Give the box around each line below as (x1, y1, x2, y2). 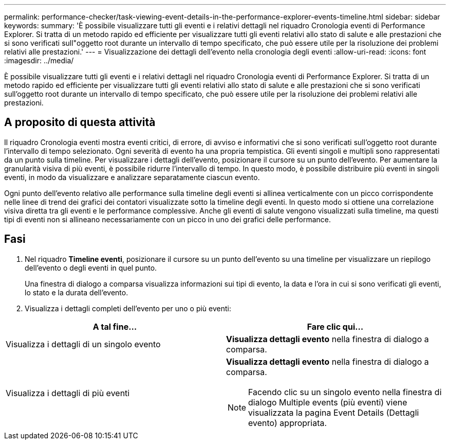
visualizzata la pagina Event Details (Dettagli (248, 407, 419, 418)
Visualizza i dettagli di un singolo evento (6, 339, 161, 349)
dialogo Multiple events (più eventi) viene (248, 397, 407, 407)
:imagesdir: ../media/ (4, 56, 74, 65)
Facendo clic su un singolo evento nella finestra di (248, 386, 442, 397)
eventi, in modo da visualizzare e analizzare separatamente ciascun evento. (4, 172, 260, 182)
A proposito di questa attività (4, 116, 156, 129)
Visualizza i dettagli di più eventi (6, 387, 130, 398)
